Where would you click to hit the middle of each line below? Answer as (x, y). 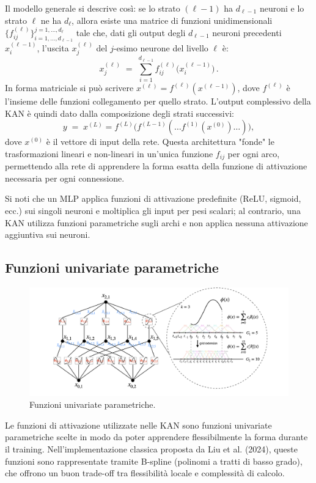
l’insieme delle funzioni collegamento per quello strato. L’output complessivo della (158, 101)
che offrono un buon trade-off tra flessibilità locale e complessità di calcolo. (145, 473)
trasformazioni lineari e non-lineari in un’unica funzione (109, 153)
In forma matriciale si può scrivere (69, 87)
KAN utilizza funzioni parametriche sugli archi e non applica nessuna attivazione (156, 222)
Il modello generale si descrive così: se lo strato (93, 8)
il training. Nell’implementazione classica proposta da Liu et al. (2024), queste (151, 448)
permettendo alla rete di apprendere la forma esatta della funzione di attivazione (156, 166)
